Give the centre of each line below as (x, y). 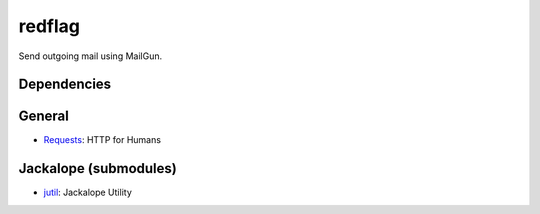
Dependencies (65, 84)
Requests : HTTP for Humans (102, 140)
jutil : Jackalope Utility (87, 192)
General (44, 116)
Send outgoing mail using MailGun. (90, 56)
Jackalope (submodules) (97, 168)
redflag (49, 26)
